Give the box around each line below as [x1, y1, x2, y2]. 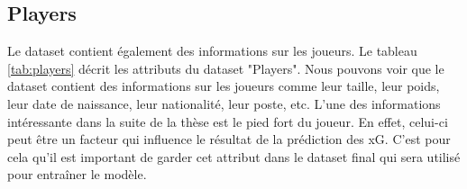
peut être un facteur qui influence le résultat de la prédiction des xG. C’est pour [7, 130, 451, 148]
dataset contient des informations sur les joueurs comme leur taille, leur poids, [7, 76, 440, 95]
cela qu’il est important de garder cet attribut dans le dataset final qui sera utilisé [7, 147, 461, 166]
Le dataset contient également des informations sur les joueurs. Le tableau [7, 41, 417, 60]
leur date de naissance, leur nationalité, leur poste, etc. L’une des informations [7, 94, 441, 112]
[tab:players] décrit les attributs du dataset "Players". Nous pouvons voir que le [7, 58, 444, 77]
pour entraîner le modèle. [7, 165, 147, 184]
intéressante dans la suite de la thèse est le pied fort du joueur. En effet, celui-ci [7, 112, 448, 130]
